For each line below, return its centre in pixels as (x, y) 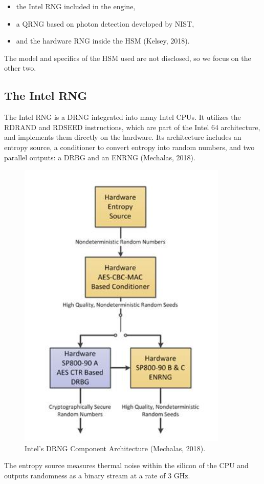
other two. (20, 68)
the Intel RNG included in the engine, (76, 6)
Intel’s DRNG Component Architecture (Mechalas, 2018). (115, 448)
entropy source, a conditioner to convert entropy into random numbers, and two (129, 147)
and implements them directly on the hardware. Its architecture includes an (123, 137)
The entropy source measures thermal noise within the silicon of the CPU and (126, 465)
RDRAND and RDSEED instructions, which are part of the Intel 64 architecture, (132, 127)
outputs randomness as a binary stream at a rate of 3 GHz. (97, 475)
